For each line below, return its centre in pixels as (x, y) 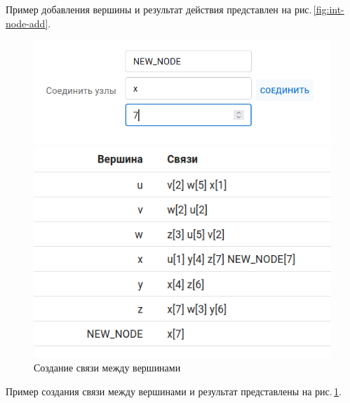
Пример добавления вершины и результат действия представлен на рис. (159, 9)
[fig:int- (329, 9)
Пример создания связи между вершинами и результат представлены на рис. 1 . (174, 391)
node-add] (27, 23)
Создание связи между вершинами (107, 368)
